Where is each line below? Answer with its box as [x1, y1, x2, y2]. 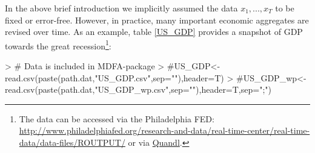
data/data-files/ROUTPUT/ [19, 136, 125, 148]
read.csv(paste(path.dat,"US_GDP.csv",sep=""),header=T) [5, 71, 224, 84]
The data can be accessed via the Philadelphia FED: [19, 112, 214, 125]
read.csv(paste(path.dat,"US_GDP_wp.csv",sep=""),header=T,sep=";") [5, 83, 271, 96]
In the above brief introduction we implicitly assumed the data [5, 2, 238, 14]
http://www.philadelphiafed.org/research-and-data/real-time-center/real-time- [19, 124, 310, 137]
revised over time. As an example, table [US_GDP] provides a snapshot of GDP [5, 25, 303, 38]
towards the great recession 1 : [5, 37, 111, 52]
